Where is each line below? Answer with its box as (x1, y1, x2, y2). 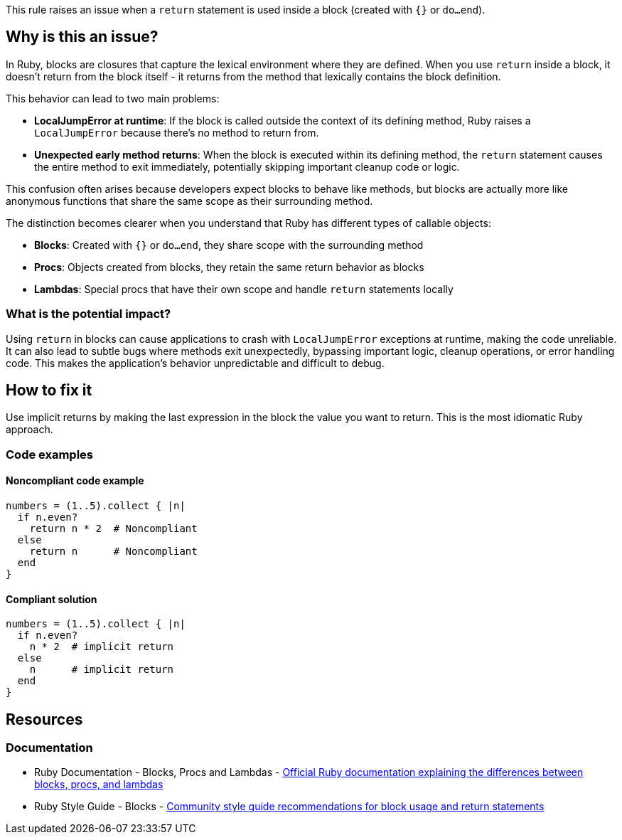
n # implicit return (29, 664, 174, 676)
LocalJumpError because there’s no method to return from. (34, 126, 319, 139)
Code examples (6, 447, 94, 462)
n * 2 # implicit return (29, 641, 174, 653)
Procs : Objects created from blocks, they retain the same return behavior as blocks (34, 260, 424, 273)
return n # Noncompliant (29, 546, 198, 558)
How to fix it (6, 381, 92, 400)
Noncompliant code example (6, 474, 144, 487)
